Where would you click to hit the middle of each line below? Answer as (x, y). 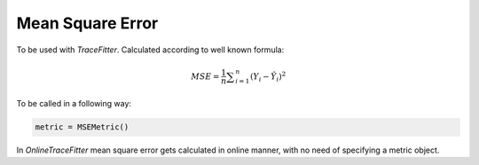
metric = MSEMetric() (82, 127)
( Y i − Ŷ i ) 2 (268, 76)
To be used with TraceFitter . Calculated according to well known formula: (150, 50)
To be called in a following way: (74, 104)
